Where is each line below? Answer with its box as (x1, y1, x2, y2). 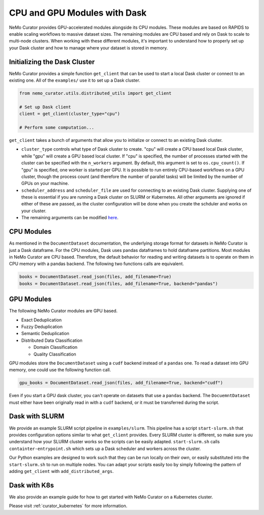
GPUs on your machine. (21, 180, 69, 186)
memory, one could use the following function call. (9, 367, 111, 373)
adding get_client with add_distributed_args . (9, 468, 114, 474)
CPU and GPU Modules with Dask (9, 7, 147, 18)
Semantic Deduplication (21, 331, 69, 336)
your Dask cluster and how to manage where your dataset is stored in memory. (9, 45, 168, 51)
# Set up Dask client (19, 104, 71, 110)
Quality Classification (33, 351, 77, 357)
